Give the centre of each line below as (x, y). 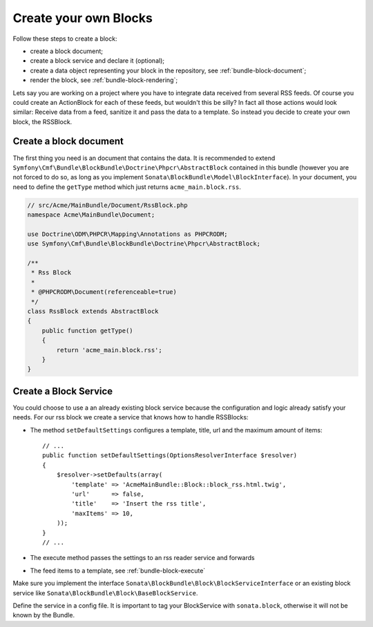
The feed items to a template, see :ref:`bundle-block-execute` (118, 570)
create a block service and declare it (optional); (97, 61)
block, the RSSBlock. (42, 121)
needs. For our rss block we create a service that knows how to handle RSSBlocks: (131, 417)
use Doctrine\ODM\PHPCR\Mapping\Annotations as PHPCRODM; (127, 234)
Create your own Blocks (83, 18)
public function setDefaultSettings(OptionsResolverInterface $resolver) (170, 456)
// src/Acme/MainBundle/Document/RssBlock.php (107, 205)
